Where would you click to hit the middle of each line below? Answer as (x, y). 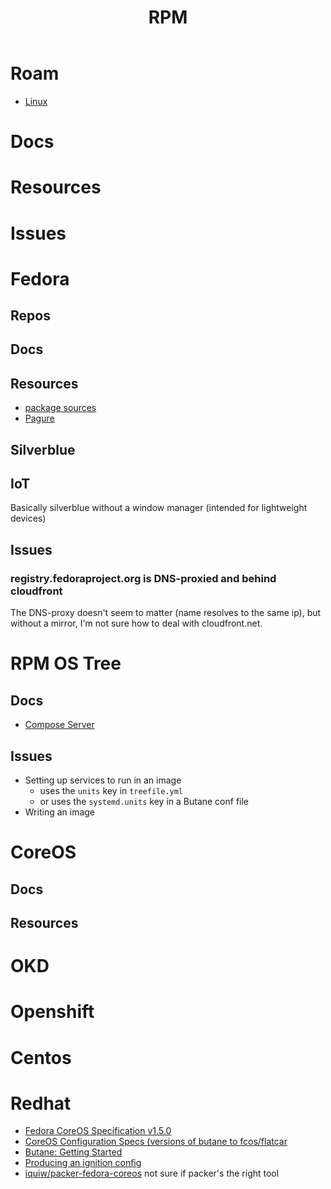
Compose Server (59, 725)
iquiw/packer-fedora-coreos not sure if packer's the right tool (152, 1173)
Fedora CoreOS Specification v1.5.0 (98, 1131)
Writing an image (60, 812)
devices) (28, 518)
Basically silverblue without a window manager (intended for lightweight (159, 508)
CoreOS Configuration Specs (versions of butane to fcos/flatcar (156, 1142)
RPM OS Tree (66, 663)
